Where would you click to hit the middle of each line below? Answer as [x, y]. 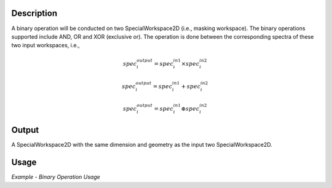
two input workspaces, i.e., [45, 45]
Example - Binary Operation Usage [56, 177]
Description [34, 13]
